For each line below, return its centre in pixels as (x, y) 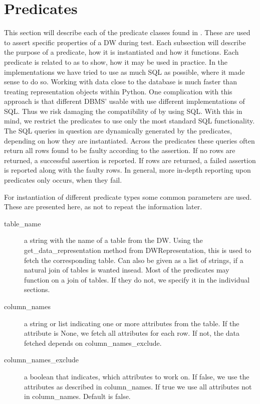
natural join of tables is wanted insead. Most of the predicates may (127, 270)
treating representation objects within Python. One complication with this (118, 91)
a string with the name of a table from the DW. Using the (113, 240)
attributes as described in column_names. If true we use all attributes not (138, 386)
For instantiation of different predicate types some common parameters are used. (128, 196)
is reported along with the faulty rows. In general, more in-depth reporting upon (127, 170)
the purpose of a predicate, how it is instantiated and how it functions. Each (121, 52)
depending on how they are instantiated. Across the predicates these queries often (129, 140)
